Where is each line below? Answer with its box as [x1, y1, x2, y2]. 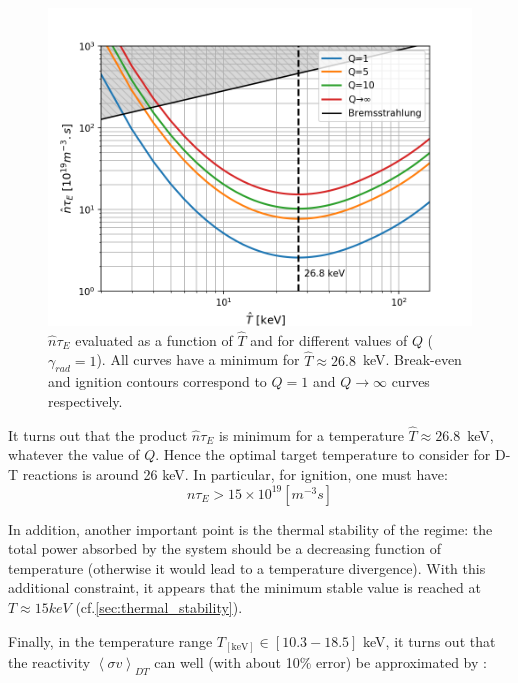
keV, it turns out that [363, 630, 496, 651]
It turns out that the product [8, 424, 188, 445]
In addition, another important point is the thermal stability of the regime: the [8, 518, 493, 539]
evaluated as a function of [75, 329, 233, 350]
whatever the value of [8, 444, 140, 465]
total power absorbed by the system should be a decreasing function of [8, 538, 441, 559]
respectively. [48, 391, 123, 412]
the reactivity [8, 652, 91, 673]
